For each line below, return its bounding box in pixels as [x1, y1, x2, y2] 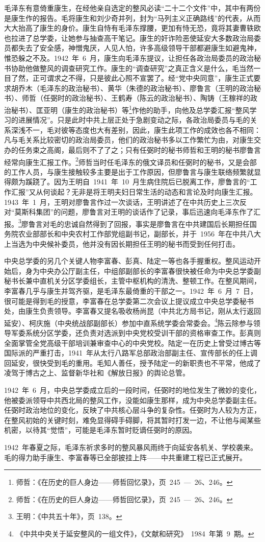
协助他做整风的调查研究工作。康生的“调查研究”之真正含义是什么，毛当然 [11, 62, 254, 73]
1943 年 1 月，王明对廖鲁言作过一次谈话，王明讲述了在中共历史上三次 [4, 196, 240, 207]
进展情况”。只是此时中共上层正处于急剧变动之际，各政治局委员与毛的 [18, 114, 250, 125]
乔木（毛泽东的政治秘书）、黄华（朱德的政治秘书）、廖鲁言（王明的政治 [18, 82, 254, 93]
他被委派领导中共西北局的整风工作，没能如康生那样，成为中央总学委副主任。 [4, 394, 261, 405]
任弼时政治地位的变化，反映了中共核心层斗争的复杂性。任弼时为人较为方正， [4, 405, 261, 415]
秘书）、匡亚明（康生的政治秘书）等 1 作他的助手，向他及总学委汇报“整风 [11, 103, 250, 115]
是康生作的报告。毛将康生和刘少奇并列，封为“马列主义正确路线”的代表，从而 [4, 12, 261, 23]
